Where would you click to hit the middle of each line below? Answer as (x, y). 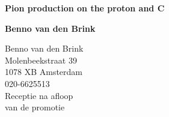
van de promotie (35, 107)
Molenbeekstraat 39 (41, 60)
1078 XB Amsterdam (44, 72)
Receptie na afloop (39, 95)
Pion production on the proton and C (85, 8)
